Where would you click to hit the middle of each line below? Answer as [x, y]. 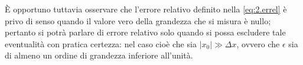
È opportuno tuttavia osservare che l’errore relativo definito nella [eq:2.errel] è [146, 9]
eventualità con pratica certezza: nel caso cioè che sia [101, 43]
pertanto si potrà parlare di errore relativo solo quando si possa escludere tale [145, 32]
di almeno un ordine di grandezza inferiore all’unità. [99, 55]
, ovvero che [258, 43]
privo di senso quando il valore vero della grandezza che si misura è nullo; [138, 20]
